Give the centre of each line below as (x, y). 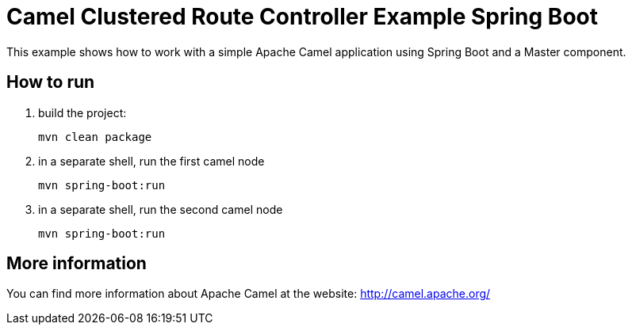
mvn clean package (95, 137)
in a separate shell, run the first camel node (151, 161)
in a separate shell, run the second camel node (161, 209)
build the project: (82, 112)
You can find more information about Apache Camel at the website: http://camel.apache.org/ (249, 294)
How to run (51, 82)
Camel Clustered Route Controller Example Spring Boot (302, 17)
